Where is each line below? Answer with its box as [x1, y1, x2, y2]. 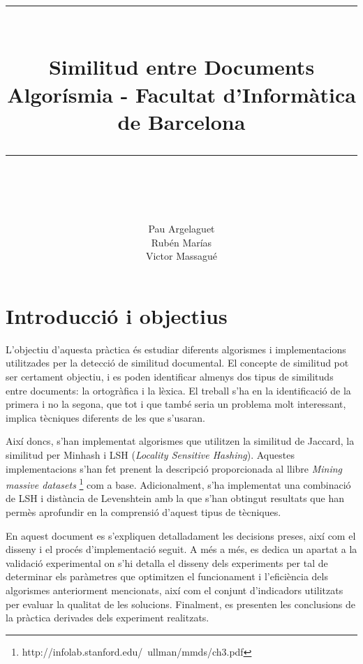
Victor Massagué [145, 249, 218, 263]
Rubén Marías [151, 235, 212, 249]
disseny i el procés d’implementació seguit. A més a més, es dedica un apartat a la [6, 542, 357, 556]
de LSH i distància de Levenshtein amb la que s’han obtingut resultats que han [6, 491, 344, 506]
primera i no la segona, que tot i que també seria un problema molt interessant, [6, 397, 346, 411]
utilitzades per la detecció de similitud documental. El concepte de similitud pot [6, 355, 349, 370]
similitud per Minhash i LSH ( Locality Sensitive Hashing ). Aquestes [6, 448, 295, 462]
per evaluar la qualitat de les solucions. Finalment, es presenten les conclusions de [6, 596, 356, 611]
